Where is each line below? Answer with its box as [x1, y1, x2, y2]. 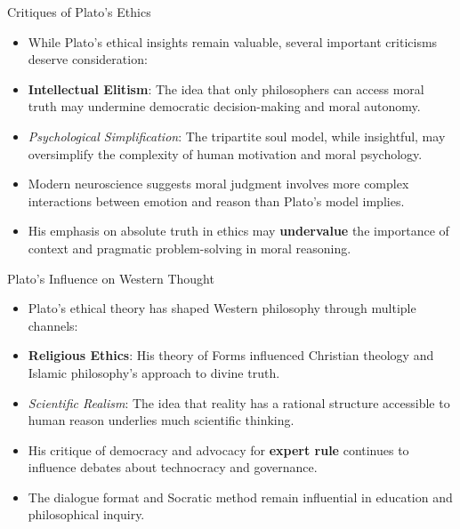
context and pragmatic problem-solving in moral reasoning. [28, 238, 351, 257]
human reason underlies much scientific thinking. [28, 411, 295, 429]
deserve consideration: [28, 50, 148, 68]
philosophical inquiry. [28, 505, 145, 524]
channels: [28, 316, 78, 334]
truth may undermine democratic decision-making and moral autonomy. [28, 97, 421, 116]
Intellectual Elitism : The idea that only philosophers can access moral [28, 79, 424, 98]
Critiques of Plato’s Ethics [7, 3, 151, 20]
